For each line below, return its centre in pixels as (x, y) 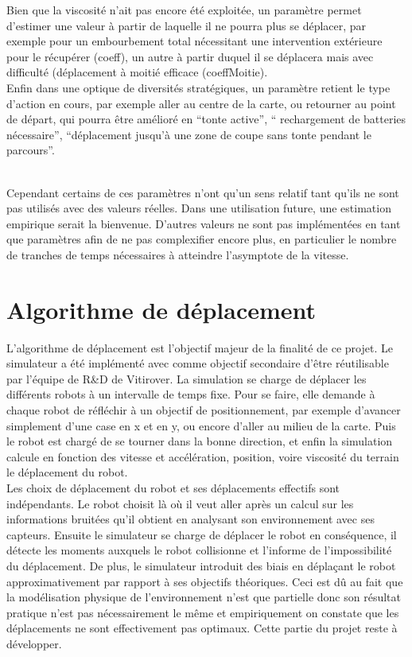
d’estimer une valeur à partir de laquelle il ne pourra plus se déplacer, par (187, 25)
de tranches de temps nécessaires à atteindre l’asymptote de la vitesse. (178, 254)
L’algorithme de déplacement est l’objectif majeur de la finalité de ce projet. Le (200, 347)
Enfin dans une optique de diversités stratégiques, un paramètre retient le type (198, 87)
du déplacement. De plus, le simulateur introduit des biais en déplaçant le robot (201, 565)
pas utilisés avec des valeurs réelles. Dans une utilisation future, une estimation (199, 208)
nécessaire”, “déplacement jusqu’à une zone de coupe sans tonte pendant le (189, 134)
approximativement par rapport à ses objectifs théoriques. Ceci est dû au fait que (205, 581)
